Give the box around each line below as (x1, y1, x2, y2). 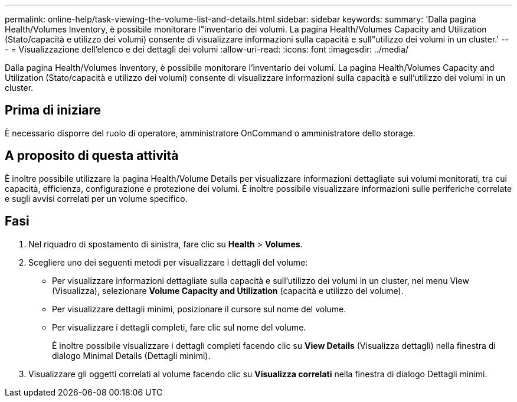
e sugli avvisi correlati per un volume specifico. (5, 193, 188, 204)
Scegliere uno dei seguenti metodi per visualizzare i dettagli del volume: (28, 257, 308, 267)
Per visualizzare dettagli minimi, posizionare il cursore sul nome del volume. (52, 303, 346, 314)
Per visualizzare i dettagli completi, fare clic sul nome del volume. (52, 322, 306, 332)
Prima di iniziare (5, 103, 102, 118)
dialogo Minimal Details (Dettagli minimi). (52, 350, 211, 361)
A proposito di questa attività (5, 148, 179, 164)
